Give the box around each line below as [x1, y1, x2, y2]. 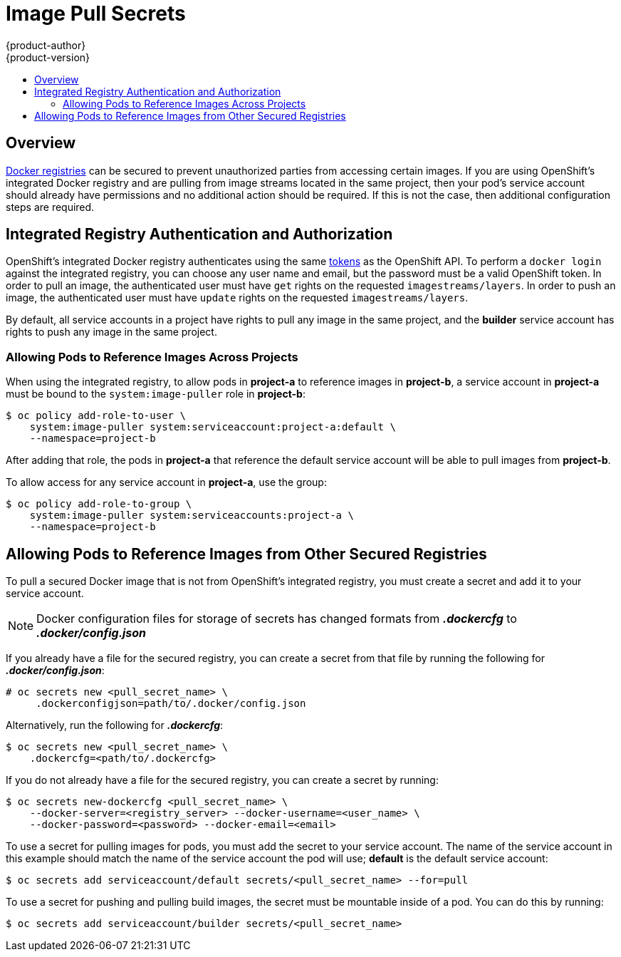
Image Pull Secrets [6, 1, 186, 26]
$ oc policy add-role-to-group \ [6, 498, 192, 510]
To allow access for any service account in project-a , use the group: [6, 476, 327, 489]
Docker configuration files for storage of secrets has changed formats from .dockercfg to [36, 611, 517, 626]
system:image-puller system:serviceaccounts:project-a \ [29, 509, 354, 522]
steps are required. [6, 200, 95, 213]
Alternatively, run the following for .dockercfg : [6, 719, 224, 732]
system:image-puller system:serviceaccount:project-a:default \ [29, 421, 396, 433]
